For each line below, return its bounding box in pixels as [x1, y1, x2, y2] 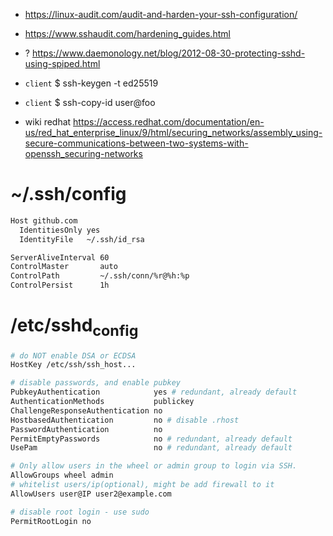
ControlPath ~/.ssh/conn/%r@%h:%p [10, 271, 190, 281]
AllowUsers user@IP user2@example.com [10, 489, 172, 499]
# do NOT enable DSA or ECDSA [10, 350, 137, 361]
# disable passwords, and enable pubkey [10, 378, 182, 388]
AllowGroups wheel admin [10, 470, 114, 481]
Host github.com [10, 215, 78, 226]
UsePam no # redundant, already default [10, 443, 293, 453]
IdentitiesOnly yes [19, 225, 101, 235]
